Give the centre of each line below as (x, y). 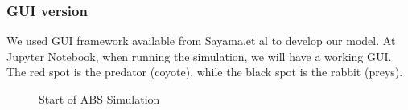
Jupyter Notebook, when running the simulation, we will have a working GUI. (199, 56)
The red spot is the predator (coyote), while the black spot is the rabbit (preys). (205, 72)
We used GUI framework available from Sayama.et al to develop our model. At (201, 41)
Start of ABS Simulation (99, 99)
